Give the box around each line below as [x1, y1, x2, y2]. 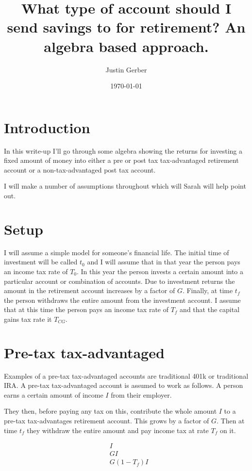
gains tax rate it [4, 314, 52, 324]
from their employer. [111, 389, 172, 400]
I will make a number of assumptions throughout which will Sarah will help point [4, 181, 246, 191]
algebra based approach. [44, 36, 209, 56]
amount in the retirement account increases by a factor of [4, 285, 175, 296]
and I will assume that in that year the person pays [87, 257, 240, 267]
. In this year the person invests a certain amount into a [77, 266, 244, 276]
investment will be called [4, 257, 78, 267]
